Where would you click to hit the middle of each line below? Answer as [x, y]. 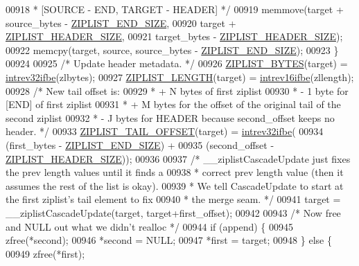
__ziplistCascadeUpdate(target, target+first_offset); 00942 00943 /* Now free [173, 212]
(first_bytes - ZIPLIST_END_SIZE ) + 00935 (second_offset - [140, 144]
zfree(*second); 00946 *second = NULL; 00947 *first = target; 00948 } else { [169, 240]
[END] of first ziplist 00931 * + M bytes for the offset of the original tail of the [173, 104]
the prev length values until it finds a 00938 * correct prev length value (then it [175, 172]
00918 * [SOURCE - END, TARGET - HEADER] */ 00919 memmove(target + [175, 9]
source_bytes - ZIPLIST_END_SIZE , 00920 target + [121, 23]
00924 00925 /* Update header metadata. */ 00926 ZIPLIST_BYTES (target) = [177, 63]
